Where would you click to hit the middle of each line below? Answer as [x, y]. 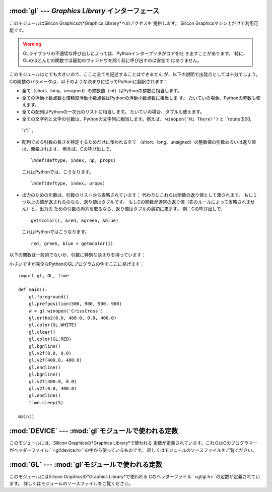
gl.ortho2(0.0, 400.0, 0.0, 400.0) [73, 318]
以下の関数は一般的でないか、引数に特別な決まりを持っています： [78, 255]
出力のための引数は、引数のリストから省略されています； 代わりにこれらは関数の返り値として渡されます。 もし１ [140, 195]
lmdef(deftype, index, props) [68, 183]
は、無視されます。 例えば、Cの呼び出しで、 [68, 149]
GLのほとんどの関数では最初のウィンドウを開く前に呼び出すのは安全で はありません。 [112, 60]
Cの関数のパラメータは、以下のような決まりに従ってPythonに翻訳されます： [89, 81]
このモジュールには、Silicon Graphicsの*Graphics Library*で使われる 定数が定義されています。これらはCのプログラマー [133, 443]
